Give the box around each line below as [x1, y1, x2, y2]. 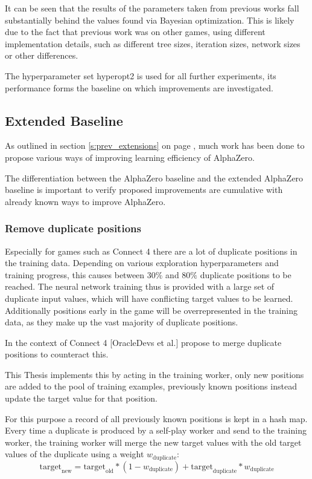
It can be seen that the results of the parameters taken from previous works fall [5, 2, 299, 14]
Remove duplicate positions [5, 221, 141, 236]
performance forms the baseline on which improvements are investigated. [5, 81, 273, 94]
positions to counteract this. [5, 348, 109, 360]
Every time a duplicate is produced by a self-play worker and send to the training [5, 424, 307, 437]
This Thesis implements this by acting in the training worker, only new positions [5, 368, 304, 380]
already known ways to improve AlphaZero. [5, 195, 166, 207]
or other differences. [5, 49, 78, 62]
